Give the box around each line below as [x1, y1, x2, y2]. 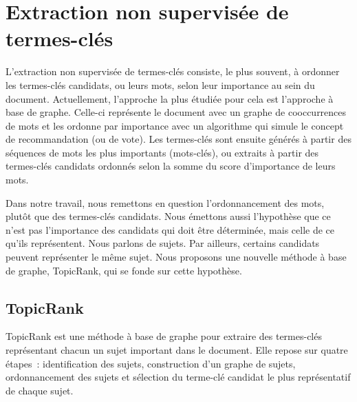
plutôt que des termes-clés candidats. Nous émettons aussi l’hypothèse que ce [6, 209, 331, 223]
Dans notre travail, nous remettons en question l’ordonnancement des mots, [6, 195, 325, 210]
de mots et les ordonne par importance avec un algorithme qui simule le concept [6, 118, 344, 132]
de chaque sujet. [6, 383, 74, 397]
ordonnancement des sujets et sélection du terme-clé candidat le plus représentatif [6, 370, 351, 384]
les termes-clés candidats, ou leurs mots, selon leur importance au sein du [6, 77, 315, 92]
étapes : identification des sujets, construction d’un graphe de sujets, [6, 356, 296, 370]
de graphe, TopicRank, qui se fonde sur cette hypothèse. [6, 263, 242, 277]
